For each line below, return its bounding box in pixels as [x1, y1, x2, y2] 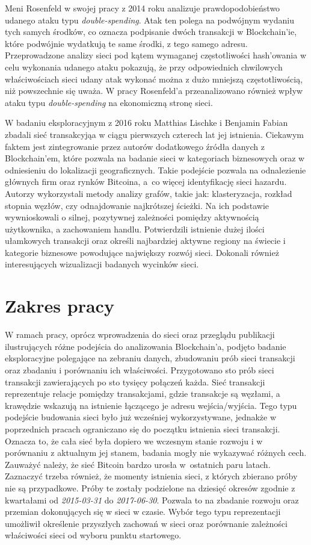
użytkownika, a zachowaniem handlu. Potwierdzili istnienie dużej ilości [5, 222, 265, 235]
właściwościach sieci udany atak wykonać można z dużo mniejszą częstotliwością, [5, 72, 303, 85]
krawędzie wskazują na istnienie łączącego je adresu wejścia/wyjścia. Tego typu [5, 399, 297, 411]
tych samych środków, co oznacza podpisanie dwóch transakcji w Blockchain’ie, [5, 25, 297, 38]
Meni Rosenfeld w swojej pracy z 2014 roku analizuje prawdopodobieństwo [5, 2, 280, 14]
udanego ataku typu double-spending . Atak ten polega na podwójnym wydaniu [5, 13, 295, 26]
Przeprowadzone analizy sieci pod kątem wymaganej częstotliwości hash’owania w [5, 49, 307, 61]
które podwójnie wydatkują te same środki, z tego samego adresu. [5, 37, 248, 49]
